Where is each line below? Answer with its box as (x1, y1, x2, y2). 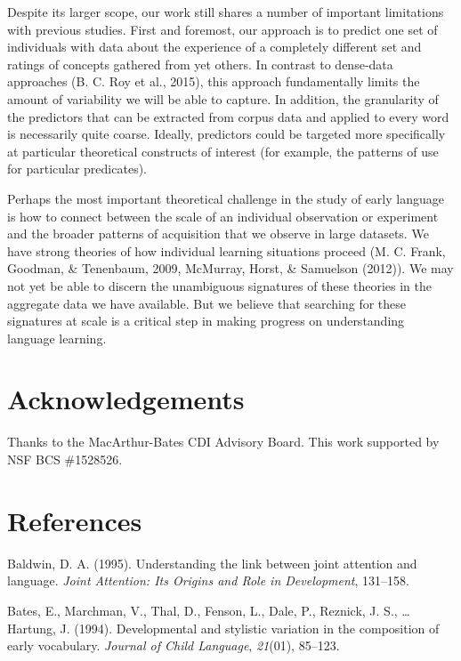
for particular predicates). (7, 159, 147, 178)
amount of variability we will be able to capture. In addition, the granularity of (7, 89, 439, 108)
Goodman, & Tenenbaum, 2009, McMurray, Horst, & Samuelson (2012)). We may (7, 259, 454, 278)
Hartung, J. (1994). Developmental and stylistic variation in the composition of (7, 618, 440, 637)
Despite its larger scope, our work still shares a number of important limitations (7, 3, 444, 20)
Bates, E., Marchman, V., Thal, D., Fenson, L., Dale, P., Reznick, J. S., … (7, 601, 410, 619)
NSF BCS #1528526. (7, 450, 123, 468)
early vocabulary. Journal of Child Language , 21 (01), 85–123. (7, 636, 340, 655)
